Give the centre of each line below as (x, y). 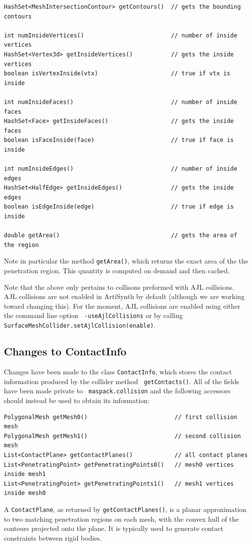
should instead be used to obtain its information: (77, 400)
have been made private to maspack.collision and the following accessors (117, 391)
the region (21, 245)
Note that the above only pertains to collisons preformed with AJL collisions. (119, 287)
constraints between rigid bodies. (53, 537)
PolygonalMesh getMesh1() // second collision (122, 436)
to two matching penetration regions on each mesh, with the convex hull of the (121, 519)
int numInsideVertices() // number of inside (121, 35)
